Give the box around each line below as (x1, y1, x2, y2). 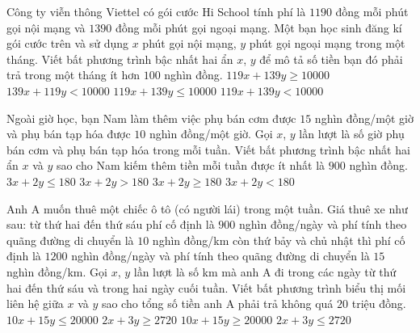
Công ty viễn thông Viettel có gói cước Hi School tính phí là (6, 3, 306, 19)
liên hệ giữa (6, 295, 64, 312)
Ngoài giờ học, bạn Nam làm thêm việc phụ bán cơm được (6, 109, 296, 126)
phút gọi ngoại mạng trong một (249, 35, 405, 52)
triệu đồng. (351, 295, 406, 312)
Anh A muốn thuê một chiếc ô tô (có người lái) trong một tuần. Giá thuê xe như (6, 200, 408, 217)
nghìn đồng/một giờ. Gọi (149, 125, 273, 142)
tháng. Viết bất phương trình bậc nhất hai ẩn (6, 50, 233, 67)
